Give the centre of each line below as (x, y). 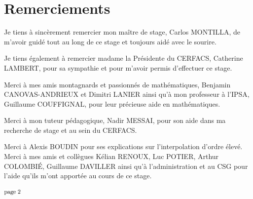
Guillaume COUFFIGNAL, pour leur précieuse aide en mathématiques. (112, 103)
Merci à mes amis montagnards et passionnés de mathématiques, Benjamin (117, 84)
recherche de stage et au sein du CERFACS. (71, 130)
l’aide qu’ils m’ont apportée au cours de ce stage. (78, 176)
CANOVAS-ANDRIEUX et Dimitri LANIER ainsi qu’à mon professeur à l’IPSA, (127, 94)
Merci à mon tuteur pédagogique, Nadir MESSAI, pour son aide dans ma (115, 120)
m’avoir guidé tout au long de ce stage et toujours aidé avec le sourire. (110, 41)
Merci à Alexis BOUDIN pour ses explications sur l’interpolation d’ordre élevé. (123, 146)
